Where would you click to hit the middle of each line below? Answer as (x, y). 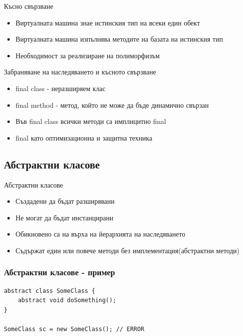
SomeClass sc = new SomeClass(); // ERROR (74, 329)
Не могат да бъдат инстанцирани (64, 217)
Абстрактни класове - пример (60, 272)
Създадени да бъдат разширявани (65, 201)
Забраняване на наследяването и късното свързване (80, 72)
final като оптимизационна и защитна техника (84, 137)
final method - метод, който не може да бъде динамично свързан (112, 105)
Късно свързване (29, 6)
